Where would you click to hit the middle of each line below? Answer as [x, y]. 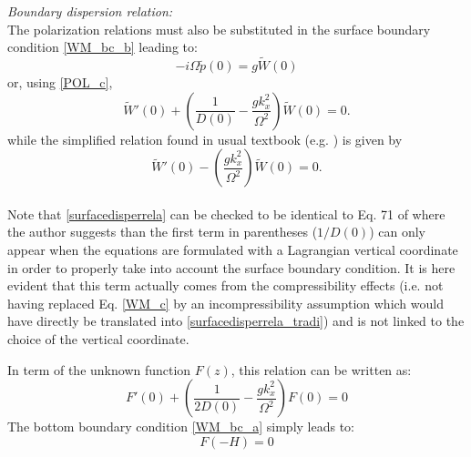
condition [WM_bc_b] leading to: [102, 47]
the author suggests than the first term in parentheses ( [163, 232]
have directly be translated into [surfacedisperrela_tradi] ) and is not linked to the [236, 321]
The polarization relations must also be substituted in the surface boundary [219, 29]
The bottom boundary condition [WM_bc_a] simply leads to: [181, 427]
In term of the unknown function [99, 369]
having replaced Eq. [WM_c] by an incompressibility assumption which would [225, 303]
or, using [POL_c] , [60, 82]
